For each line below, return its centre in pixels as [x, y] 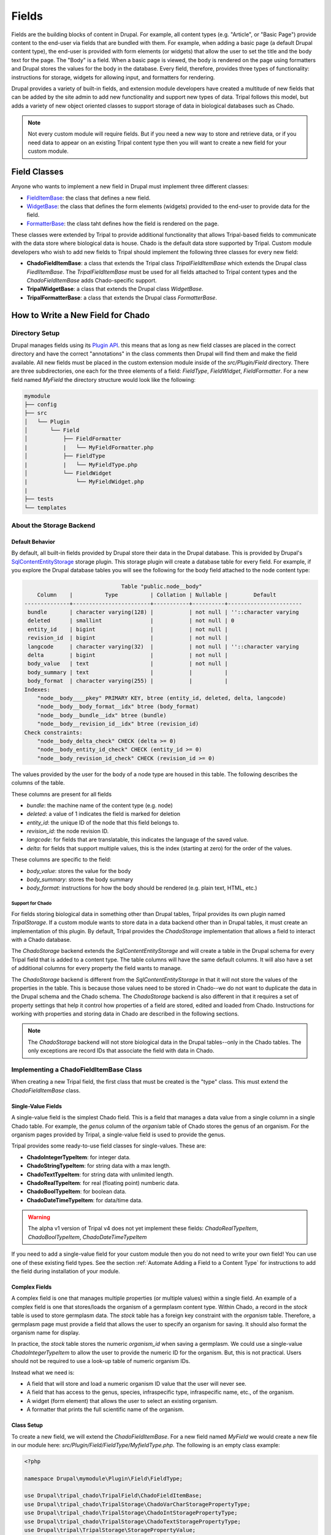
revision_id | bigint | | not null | [128, 638]
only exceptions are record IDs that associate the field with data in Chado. [121, 1051]
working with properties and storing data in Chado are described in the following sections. [125, 1014]
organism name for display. [46, 1332]
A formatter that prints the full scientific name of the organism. [105, 1410]
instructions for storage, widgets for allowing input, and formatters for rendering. [113, 77]
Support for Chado [32, 904]
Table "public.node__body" [162, 586]
